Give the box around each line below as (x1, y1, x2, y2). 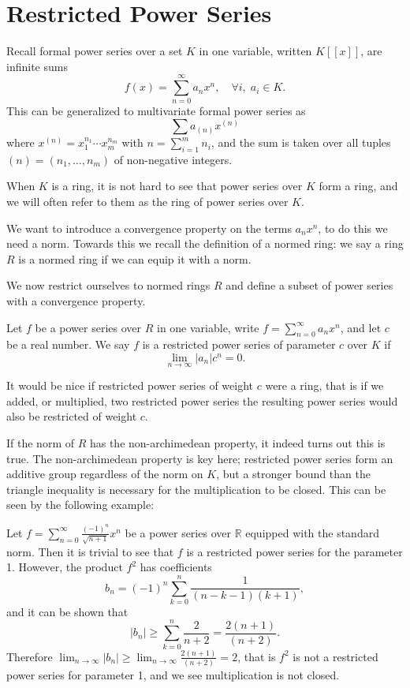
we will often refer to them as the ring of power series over (6, 193, 289, 210)
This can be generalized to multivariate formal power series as (6, 103, 306, 119)
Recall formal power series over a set (6, 43, 183, 59)
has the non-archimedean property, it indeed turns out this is (89, 434, 386, 451)
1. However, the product (6, 559, 123, 575)
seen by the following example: (6, 496, 155, 513)
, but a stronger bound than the (216, 466, 371, 482)
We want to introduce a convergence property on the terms (6, 219, 292, 236)
